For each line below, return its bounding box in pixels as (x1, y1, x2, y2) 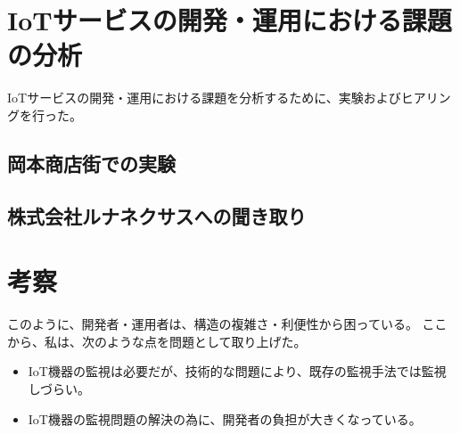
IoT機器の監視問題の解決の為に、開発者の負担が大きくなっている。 (28, 409, 422, 428)
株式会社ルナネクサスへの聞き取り (7, 201, 307, 229)
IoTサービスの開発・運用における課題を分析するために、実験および (7, 88, 401, 107)
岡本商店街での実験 (7, 149, 176, 176)
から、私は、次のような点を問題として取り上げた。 (7, 332, 307, 350)
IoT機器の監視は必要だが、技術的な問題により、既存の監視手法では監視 (28, 362, 447, 381)
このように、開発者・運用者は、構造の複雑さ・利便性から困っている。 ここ (7, 315, 448, 333)
